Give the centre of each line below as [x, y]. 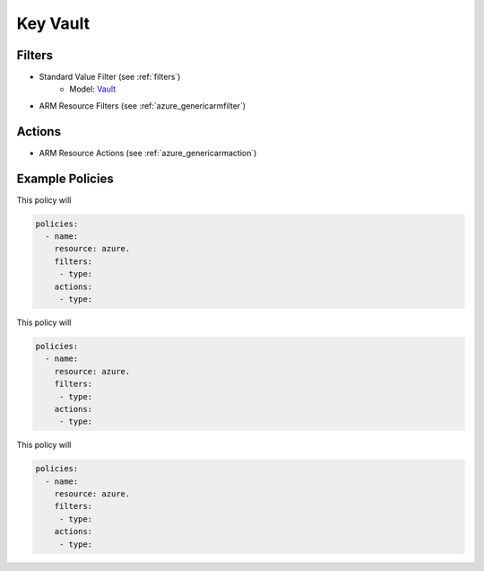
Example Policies [65, 178]
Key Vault [53, 23]
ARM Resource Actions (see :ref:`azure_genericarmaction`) [148, 153]
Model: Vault [93, 89]
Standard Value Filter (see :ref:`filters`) [110, 77]
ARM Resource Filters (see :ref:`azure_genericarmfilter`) [143, 105]
